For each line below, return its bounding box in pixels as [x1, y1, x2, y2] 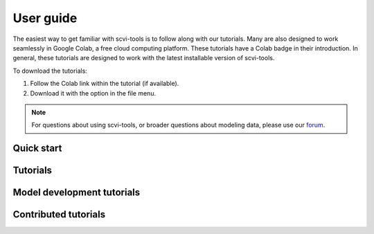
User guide [12, 10, 78, 26]
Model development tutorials [12, 187, 141, 199]
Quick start [12, 143, 62, 154]
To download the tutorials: [12, 66, 88, 75]
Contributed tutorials [12, 208, 106, 221]
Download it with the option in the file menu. [30, 89, 156, 97]
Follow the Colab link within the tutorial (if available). [30, 80, 179, 88]
